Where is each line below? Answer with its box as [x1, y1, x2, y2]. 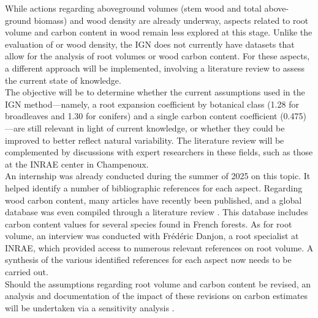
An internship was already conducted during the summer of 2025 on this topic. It [5, 169, 311, 182]
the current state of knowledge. [5, 73, 121, 86]
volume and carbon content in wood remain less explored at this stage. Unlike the [5, 26, 312, 39]
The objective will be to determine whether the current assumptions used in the [5, 86, 305, 98]
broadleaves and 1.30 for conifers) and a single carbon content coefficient [5, 109, 278, 122]
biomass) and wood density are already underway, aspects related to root [34, 13, 309, 26]
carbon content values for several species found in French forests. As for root [5, 217, 292, 230]
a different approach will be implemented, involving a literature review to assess [5, 61, 305, 74]
